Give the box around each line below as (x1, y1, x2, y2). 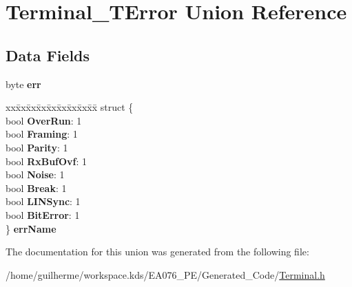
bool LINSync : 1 (6, 194, 81, 209)
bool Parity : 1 (6, 140, 68, 154)
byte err (6, 76, 41, 91)
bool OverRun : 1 (6, 113, 82, 127)
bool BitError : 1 (6, 207, 80, 222)
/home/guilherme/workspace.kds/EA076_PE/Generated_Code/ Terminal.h (6, 267, 325, 281)
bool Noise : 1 (6, 167, 65, 182)
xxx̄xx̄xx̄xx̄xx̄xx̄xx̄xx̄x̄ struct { (6, 100, 134, 114)
